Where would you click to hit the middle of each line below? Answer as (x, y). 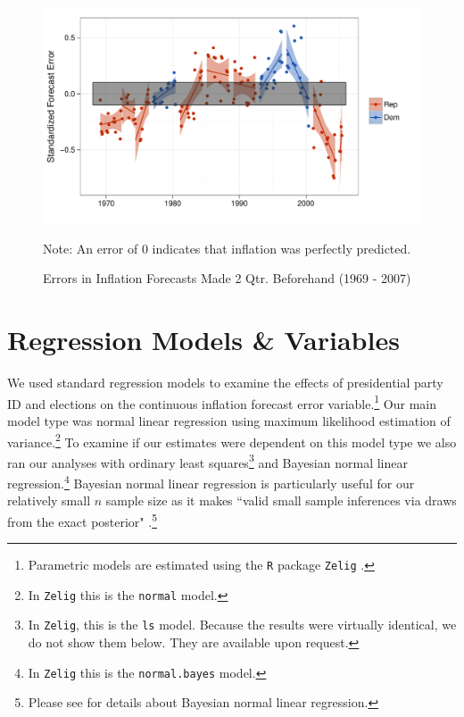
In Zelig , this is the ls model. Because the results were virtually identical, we (242, 625)
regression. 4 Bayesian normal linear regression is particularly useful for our (211, 482)
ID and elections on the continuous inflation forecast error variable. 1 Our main (222, 402)
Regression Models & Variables (203, 340)
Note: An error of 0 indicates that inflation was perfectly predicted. (227, 248)
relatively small (49, 500)
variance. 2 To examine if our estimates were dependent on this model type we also (232, 440)
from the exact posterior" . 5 (83, 520)
